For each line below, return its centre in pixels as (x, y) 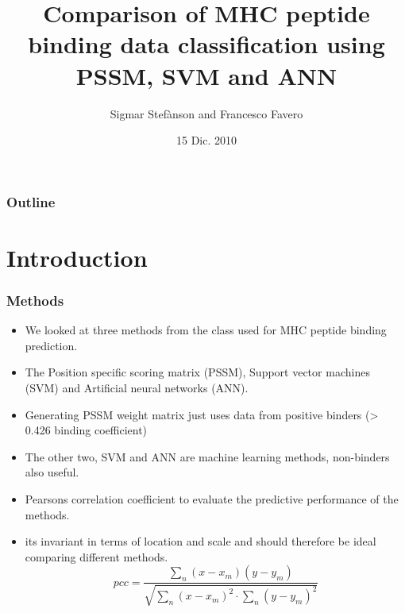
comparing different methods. (96, 556)
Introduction (77, 257)
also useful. (52, 472)
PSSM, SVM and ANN (206, 75)
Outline (31, 201)
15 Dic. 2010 (206, 140)
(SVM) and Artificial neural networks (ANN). (137, 387)
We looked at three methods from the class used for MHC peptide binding (206, 330)
